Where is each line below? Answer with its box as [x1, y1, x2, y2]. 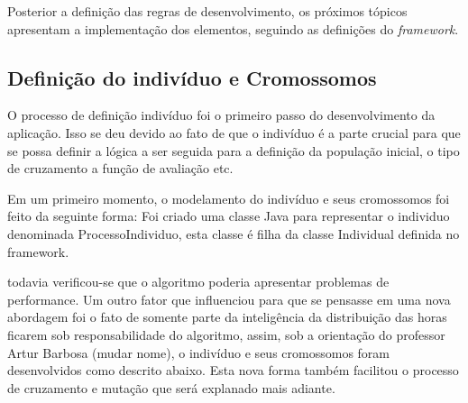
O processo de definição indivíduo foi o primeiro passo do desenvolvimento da [7, 105, 436, 124]
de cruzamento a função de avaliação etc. [7, 159, 234, 178]
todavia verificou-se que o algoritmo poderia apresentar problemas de [7, 272, 390, 291]
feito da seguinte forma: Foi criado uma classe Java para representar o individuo [7, 206, 450, 225]
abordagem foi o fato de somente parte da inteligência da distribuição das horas [7, 307, 447, 326]
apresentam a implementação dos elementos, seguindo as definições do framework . [7, 19, 459, 38]
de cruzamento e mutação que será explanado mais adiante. [7, 378, 335, 397]
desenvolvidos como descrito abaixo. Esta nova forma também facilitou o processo [7, 361, 459, 380]
